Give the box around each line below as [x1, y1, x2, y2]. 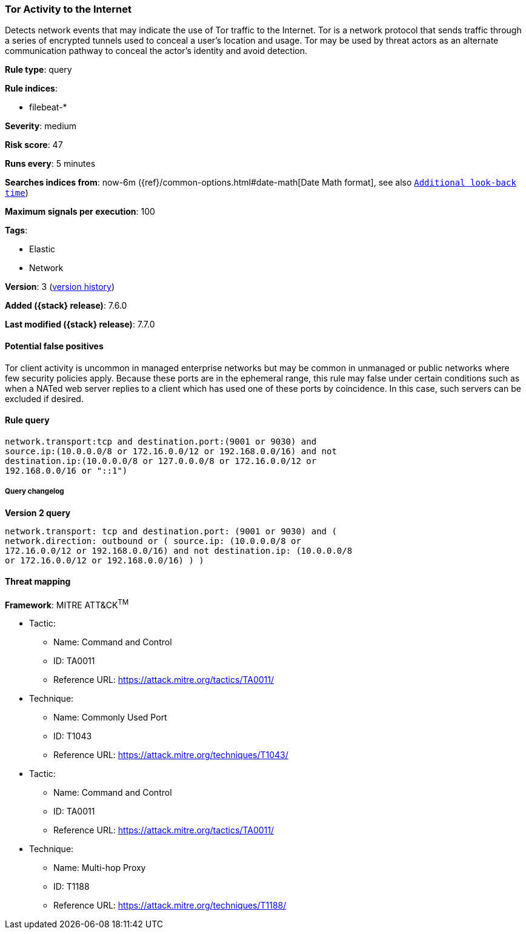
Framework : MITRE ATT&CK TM [5, 597, 129, 610]
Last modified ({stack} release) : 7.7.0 [5, 319, 155, 330]
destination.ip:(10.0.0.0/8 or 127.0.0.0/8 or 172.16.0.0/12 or [5, 455, 317, 466]
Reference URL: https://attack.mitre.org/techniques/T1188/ [53, 900, 287, 911]
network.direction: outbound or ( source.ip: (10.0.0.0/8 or [5, 536, 301, 546]
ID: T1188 [53, 881, 90, 892]
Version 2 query [5, 507, 71, 518]
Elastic [29, 244, 56, 255]
